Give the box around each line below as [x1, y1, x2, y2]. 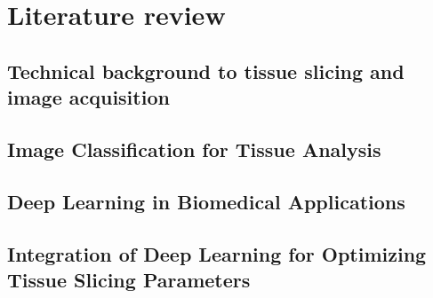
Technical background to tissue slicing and [7, 57, 405, 84]
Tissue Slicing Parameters [7, 265, 251, 293]
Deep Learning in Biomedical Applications [7, 187, 405, 215]
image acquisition [7, 83, 170, 111]
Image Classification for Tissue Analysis [7, 135, 381, 162]
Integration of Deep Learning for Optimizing [7, 239, 427, 267]
